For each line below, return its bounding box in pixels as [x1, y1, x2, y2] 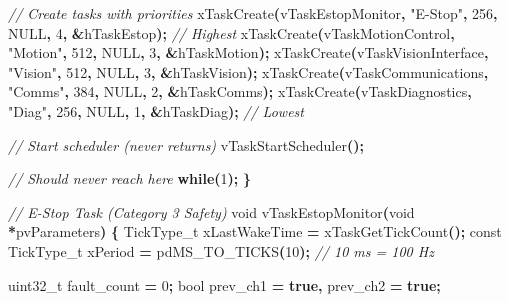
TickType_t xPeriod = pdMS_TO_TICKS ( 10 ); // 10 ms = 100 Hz [8, 240, 434, 261]
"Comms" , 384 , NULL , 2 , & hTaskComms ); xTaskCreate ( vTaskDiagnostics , [8, 81, 472, 102]
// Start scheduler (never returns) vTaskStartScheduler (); [8, 134, 364, 155]
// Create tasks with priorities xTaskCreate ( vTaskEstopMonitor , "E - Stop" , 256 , [8, 3, 498, 23]
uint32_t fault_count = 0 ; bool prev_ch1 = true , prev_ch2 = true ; [8, 274, 441, 295]
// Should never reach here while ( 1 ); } [8, 168, 252, 189]
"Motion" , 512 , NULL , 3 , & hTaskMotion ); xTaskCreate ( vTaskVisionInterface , [8, 42, 489, 63]
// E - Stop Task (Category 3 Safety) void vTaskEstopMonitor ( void [8, 201, 415, 222]
